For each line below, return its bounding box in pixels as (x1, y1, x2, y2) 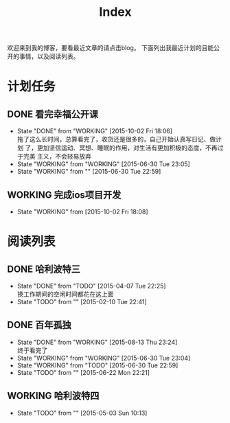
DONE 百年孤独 (7, 319, 72, 331)
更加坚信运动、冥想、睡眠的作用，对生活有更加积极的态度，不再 (36, 144, 218, 152)
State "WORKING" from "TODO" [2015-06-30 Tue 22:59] (16, 361, 179, 369)
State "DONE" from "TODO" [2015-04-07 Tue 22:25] (16, 282, 166, 290)
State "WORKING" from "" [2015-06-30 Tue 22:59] (16, 168, 161, 176)
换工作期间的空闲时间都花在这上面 (16, 290, 114, 298)
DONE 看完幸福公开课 (7, 108, 99, 120)
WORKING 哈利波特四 (7, 390, 100, 402)
